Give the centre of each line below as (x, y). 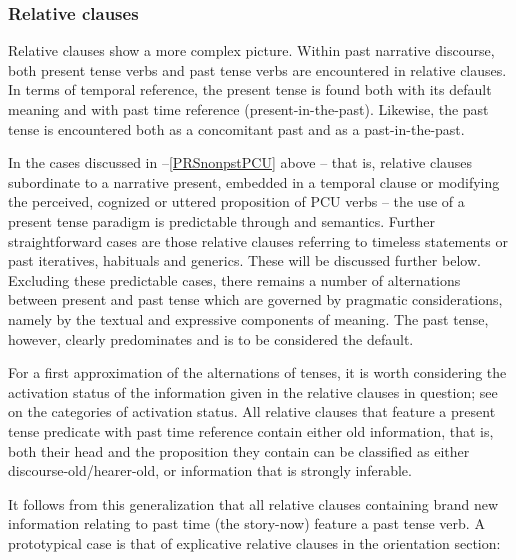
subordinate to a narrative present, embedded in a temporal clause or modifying (254, 181)
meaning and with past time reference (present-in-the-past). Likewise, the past (248, 109)
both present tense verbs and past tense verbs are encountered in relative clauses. (257, 69)
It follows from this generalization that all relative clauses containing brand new (253, 503)
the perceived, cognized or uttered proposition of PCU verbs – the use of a (236, 201)
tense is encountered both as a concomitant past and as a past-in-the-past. (236, 128)
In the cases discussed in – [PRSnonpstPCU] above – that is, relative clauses (240, 162)
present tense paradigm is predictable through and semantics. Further (222, 220)
